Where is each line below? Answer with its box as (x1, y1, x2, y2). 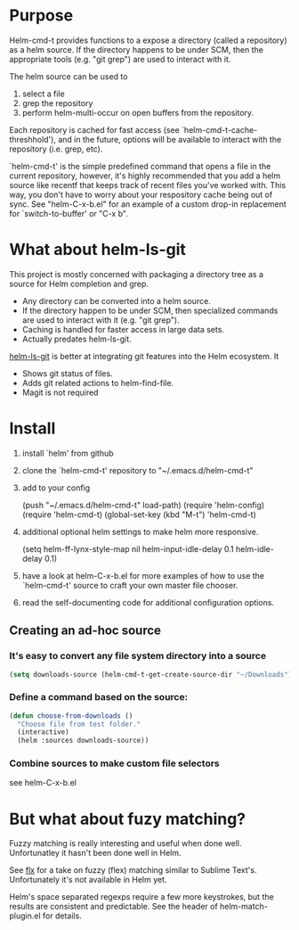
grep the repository (21, 97, 93, 108)
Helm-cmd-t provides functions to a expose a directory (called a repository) (9, 35, 287, 45)
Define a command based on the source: (9, 691, 189, 704)
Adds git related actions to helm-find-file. (21, 377, 174, 388)
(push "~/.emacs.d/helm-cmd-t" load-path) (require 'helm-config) (21, 499, 265, 510)
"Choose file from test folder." (17, 720, 141, 728)
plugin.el (9, 910, 42, 921)
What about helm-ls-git (9, 240, 187, 259)
